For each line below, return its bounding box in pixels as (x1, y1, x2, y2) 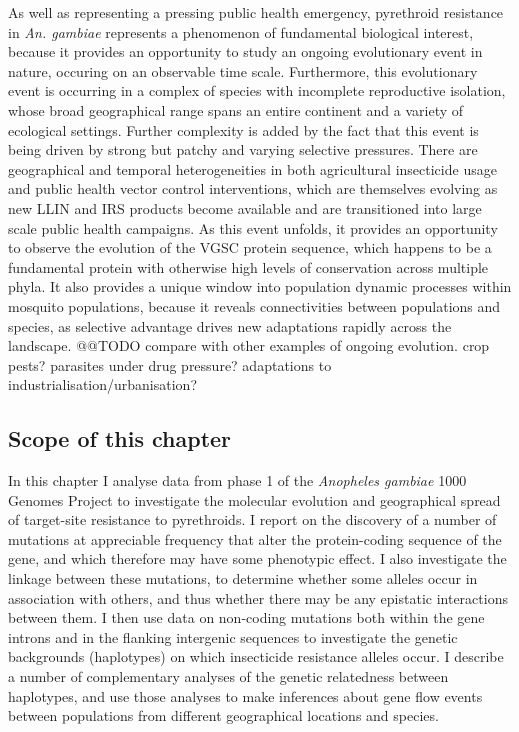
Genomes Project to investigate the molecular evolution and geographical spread (8, 489, 501, 510)
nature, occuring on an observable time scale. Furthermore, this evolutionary (8, 60, 478, 81)
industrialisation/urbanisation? (8, 374, 197, 395)
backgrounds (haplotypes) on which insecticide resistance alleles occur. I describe (8, 646, 504, 667)
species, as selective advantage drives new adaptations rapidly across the (8, 315, 452, 336)
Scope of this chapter (8, 423, 232, 454)
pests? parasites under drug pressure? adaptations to (8, 354, 332, 375)
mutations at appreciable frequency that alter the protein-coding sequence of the (8, 528, 502, 549)
